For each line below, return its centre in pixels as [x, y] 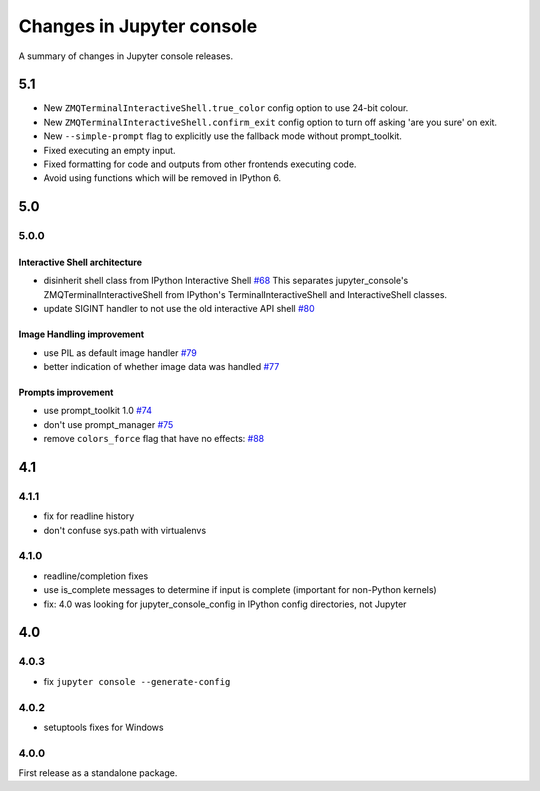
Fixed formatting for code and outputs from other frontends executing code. [200, 164]
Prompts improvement [66, 392]
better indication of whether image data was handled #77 [161, 366]
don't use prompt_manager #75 [108, 424]
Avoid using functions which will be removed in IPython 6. [162, 178]
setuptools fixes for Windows [103, 727]
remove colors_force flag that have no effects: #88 [154, 439]
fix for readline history [89, 516]
